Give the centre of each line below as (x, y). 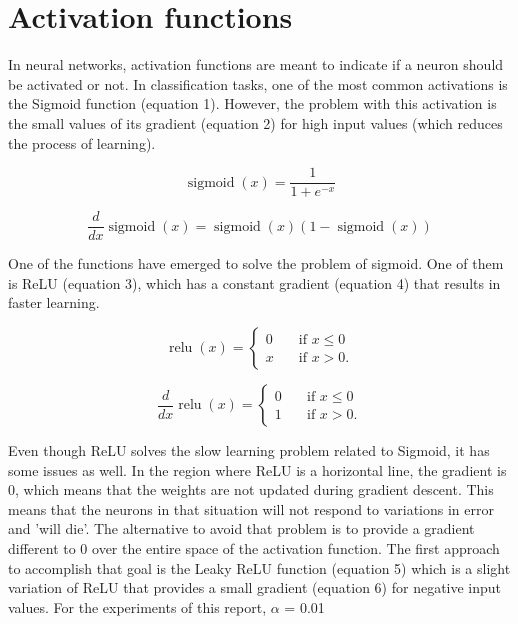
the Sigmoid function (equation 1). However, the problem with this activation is (252, 103)
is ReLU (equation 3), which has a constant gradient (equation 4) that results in (254, 282)
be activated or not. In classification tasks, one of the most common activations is (258, 83)
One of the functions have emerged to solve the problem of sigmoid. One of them (256, 263)
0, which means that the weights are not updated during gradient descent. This (251, 489)
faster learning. (54, 302)
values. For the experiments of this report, (137, 606)
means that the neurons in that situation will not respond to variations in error (251, 508)
